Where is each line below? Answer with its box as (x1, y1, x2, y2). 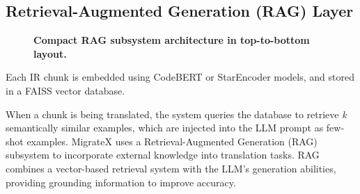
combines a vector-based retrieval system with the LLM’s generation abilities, (6, 161, 336, 175)
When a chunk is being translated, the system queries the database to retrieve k (6, 106, 347, 121)
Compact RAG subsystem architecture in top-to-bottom (33, 33, 310, 47)
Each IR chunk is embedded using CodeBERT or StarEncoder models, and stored (6, 70, 354, 84)
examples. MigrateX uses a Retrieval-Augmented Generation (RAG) (26, 134, 318, 148)
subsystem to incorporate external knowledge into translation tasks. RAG (6, 147, 320, 162)
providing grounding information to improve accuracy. (6, 175, 236, 189)
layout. (33, 46, 67, 60)
